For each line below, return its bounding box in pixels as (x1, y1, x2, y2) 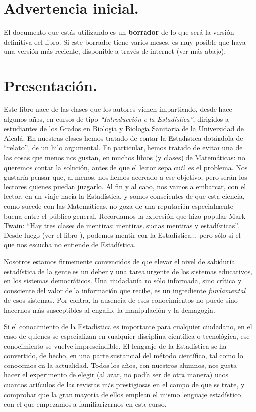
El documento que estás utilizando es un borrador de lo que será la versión (4, 27, 234, 37)
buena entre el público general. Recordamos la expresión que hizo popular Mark (4, 210, 246, 221)
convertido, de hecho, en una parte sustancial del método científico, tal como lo (4, 350, 243, 361)
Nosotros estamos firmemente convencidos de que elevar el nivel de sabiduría (4, 256, 235, 266)
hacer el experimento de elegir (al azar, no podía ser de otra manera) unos (4, 369, 229, 380)
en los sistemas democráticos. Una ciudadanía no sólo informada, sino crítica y (4, 275, 242, 286)
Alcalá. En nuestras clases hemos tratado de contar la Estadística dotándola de (4, 133, 243, 143)
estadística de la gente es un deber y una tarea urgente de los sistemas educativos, (4, 266, 253, 276)
